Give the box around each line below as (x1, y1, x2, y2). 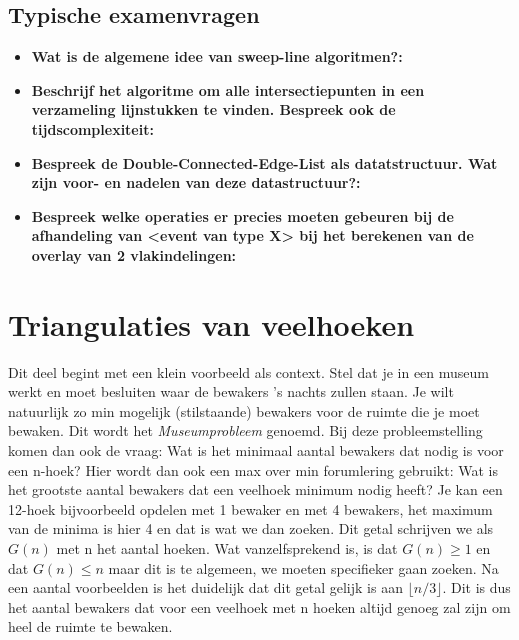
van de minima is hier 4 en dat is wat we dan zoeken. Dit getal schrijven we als (8, 518, 494, 539)
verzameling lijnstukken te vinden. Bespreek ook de (31, 99, 396, 120)
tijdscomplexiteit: (31, 118, 154, 139)
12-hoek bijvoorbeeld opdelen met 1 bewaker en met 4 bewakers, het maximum (8, 498, 493, 519)
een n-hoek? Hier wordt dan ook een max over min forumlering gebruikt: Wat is (8, 459, 498, 480)
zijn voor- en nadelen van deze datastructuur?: (31, 172, 361, 193)
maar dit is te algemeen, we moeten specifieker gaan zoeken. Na (108, 557, 499, 578)
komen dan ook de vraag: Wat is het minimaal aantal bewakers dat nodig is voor (8, 440, 504, 461)
